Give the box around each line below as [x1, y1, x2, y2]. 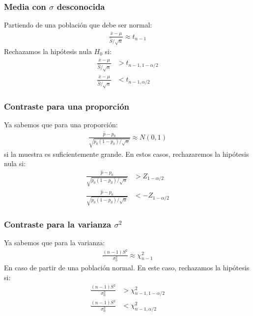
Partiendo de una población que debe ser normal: [4, 20, 152, 30]
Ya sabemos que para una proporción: [4, 119, 118, 130]
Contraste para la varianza [4, 218, 112, 230]
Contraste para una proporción [4, 100, 130, 113]
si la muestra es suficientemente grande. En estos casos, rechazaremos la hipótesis [4, 148, 249, 159]
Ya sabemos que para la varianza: [4, 237, 105, 248]
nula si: [4, 158, 26, 169]
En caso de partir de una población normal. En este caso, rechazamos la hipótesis [4, 262, 250, 273]
